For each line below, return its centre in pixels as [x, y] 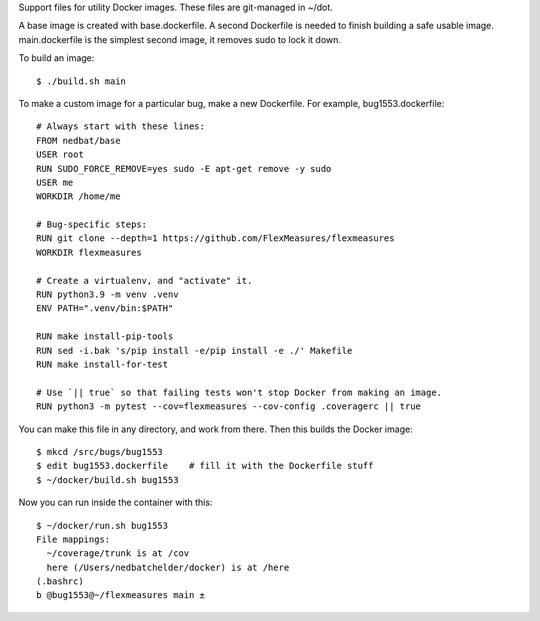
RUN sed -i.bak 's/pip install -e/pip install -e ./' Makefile [194, 350]
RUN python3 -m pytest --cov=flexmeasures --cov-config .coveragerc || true [229, 406]
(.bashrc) [60, 581]
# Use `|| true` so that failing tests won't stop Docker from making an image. [239, 392]
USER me [55, 182]
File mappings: [73, 539]
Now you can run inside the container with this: [115, 502]
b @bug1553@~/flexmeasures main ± [120, 595]
